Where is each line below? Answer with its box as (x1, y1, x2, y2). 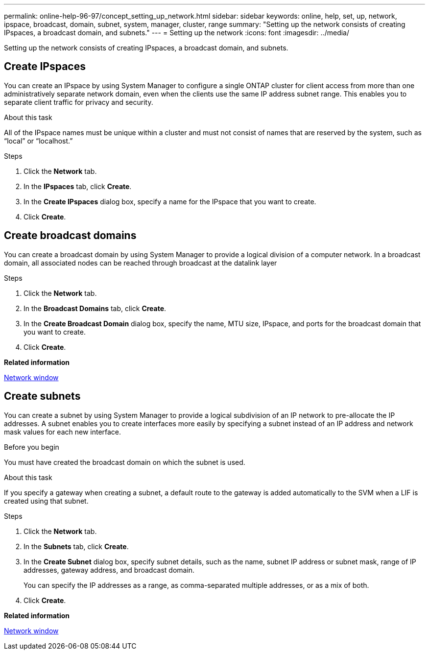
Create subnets (4, 390, 81, 403)
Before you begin (4, 442, 59, 451)
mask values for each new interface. (4, 427, 121, 436)
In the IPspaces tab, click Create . (24, 182, 132, 191)
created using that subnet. (4, 496, 89, 505)
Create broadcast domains (4, 229, 137, 242)
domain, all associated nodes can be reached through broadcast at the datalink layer (4, 258, 277, 267)
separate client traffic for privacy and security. (4, 97, 153, 106)
